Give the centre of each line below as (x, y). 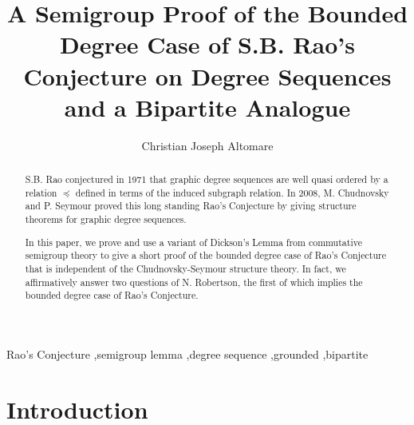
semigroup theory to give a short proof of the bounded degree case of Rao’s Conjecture (205, 255)
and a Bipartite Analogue (207, 107)
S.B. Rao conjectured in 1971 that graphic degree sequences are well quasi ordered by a (207, 179)
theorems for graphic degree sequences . (106, 219)
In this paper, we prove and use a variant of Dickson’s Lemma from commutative (193, 242)
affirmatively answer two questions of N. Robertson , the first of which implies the (194, 282)
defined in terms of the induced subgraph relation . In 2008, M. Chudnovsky (232, 192)
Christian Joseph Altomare (207, 145)
